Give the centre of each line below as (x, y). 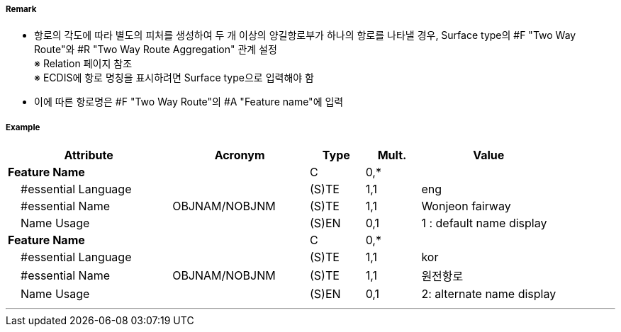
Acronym (240, 155)
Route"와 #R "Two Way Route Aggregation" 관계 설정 (156, 50)
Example (23, 127)
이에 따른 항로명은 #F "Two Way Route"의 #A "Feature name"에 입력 (189, 102)
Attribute (89, 155)
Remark (21, 9)
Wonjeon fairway (466, 206)
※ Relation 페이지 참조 (83, 64)
